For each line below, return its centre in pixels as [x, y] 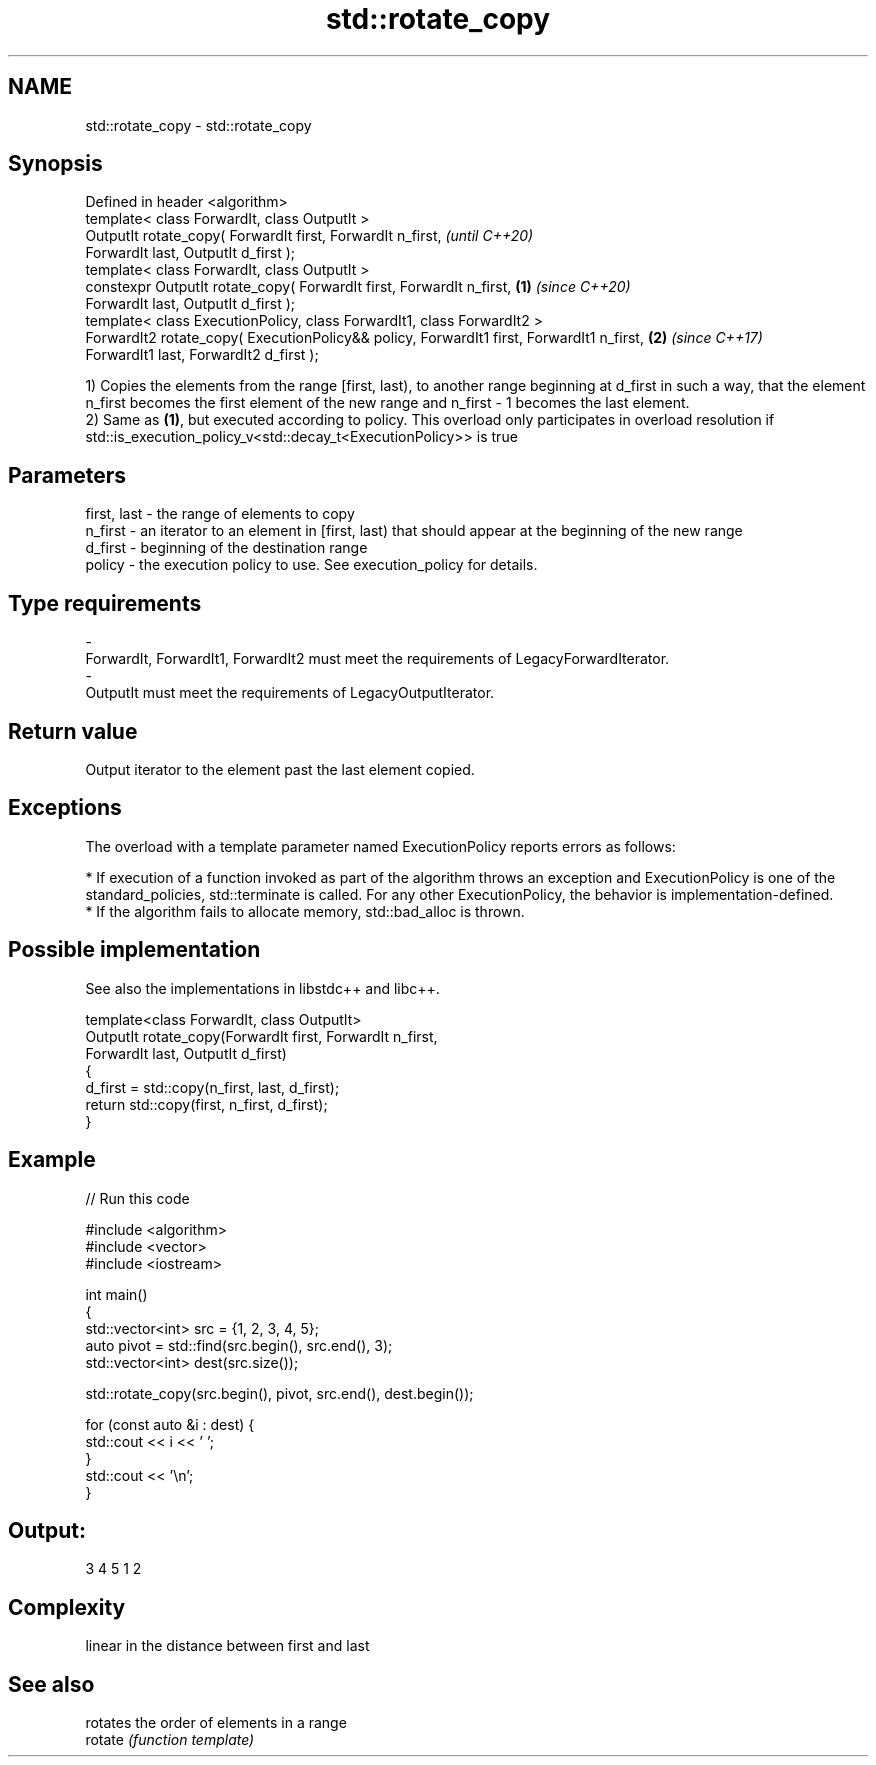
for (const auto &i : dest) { [170, 1424]
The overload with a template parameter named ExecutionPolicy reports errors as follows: [380, 846]
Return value [73, 731]
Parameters [67, 475]
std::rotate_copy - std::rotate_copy [198, 125]
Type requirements [105, 603]
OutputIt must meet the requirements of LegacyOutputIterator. [290, 693]
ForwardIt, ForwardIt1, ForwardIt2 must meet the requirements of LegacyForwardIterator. [377, 659]
